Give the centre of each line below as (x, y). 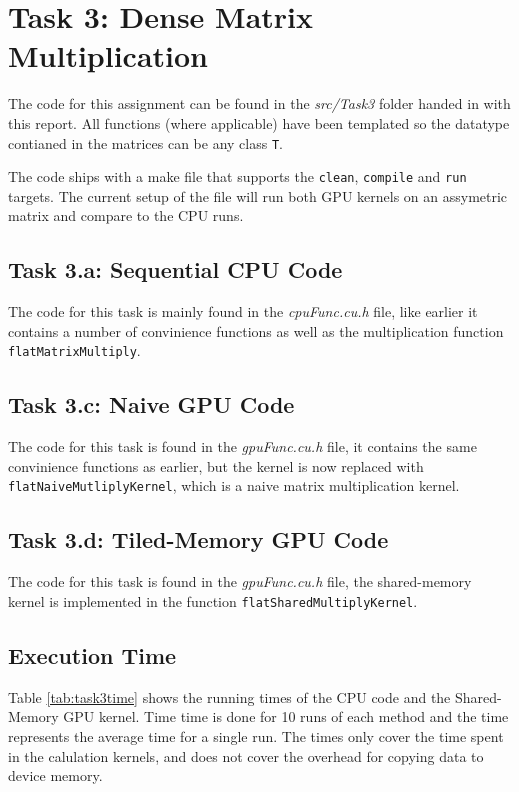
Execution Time (92, 654)
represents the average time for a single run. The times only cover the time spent (256, 735)
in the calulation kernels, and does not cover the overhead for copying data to (246, 755)
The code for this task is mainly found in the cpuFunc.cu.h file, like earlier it (243, 311)
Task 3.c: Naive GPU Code (151, 404)
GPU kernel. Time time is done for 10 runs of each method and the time (286, 716)
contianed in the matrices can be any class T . (145, 142)
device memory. (55, 775)
